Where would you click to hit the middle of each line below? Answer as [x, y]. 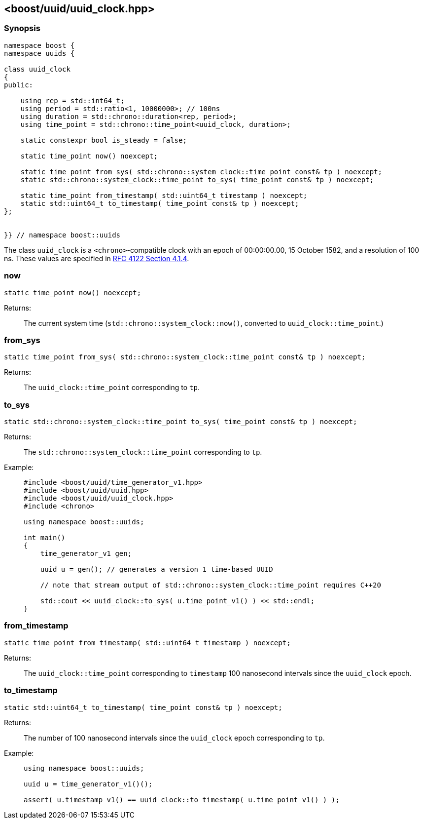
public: [19, 85]
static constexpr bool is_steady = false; [104, 140]
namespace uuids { [39, 53]
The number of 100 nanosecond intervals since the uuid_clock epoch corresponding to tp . [174, 738]
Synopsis [22, 28]
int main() [45, 538]
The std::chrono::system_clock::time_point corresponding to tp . [143, 452]
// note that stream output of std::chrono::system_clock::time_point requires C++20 [211, 585]
